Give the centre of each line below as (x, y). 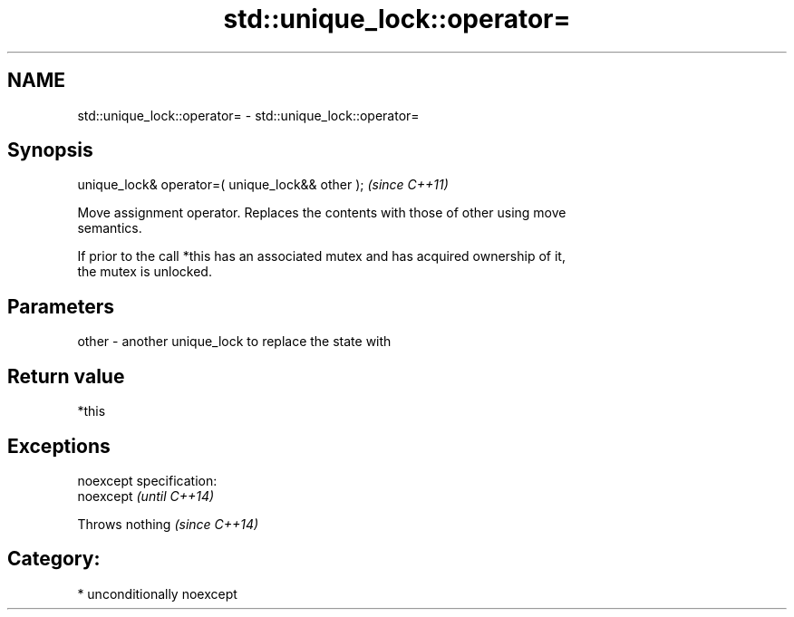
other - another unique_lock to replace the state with (234, 342)
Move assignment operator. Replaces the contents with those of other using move (322, 213)
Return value (66, 376)
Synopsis (50, 150)
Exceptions (59, 446)
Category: (54, 559)
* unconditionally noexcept (157, 593)
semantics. (110, 228)
